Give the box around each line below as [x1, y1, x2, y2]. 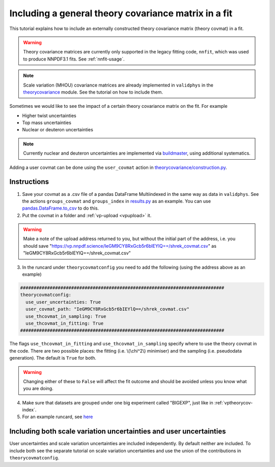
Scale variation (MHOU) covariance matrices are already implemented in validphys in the [23, 82, 213, 88]
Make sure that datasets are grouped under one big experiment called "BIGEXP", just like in [22, 399, 213, 405]
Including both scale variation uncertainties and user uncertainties [9, 427, 226, 436]
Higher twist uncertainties [22, 112, 76, 119]
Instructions [9, 178, 49, 186]
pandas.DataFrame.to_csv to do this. [22, 205, 99, 211]
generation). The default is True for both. [9, 355, 97, 361]
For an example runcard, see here [22, 414, 93, 420]
